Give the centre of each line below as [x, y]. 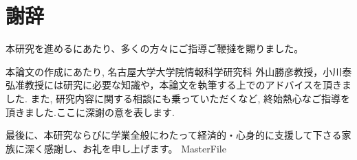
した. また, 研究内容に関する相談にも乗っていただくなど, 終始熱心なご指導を [178, 98]
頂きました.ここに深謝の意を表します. [90, 112]
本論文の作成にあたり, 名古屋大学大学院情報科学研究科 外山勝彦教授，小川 [174, 71]
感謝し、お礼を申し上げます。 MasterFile [135, 148]
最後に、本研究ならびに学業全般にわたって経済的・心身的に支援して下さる [174, 135]
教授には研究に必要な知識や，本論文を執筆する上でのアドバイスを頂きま [188, 85]
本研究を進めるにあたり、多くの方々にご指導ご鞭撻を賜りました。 [155, 48]
